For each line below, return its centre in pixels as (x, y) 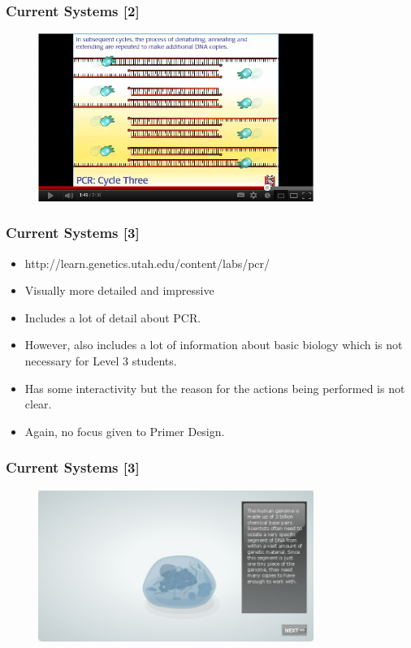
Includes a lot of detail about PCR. (113, 317)
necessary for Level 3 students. (101, 360)
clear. (38, 404)
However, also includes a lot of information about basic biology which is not (214, 345)
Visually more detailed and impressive (119, 290)
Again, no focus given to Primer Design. (125, 431)
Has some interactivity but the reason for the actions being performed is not (215, 388)
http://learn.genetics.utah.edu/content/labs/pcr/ (147, 263)
